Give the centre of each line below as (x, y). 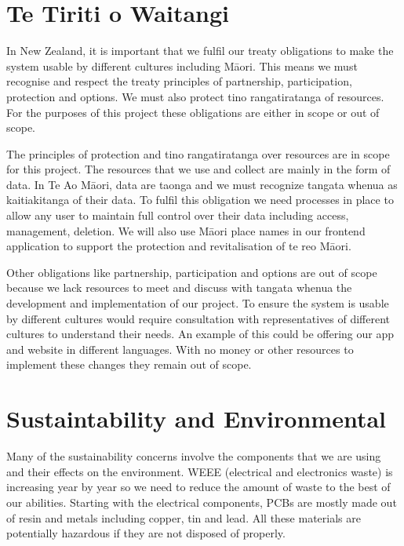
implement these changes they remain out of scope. (129, 364)
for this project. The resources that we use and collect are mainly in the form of (198, 169)
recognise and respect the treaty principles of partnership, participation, (179, 81)
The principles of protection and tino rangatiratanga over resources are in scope (198, 153)
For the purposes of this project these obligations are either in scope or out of (193, 112)
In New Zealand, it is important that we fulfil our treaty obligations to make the (200, 51)
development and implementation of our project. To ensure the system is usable (198, 303)
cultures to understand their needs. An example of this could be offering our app (200, 334)
